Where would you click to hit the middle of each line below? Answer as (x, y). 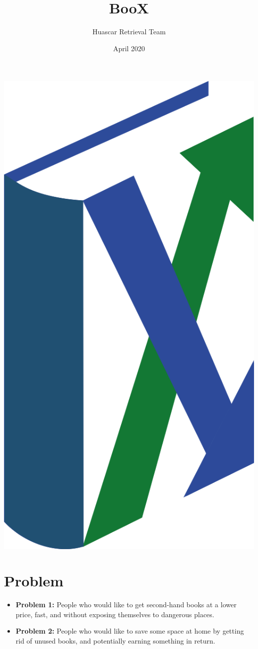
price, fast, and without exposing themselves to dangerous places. (115, 614)
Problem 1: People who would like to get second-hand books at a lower (126, 604)
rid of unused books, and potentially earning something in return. (115, 640)
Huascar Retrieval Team (129, 32)
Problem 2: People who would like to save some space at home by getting (130, 631)
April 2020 (129, 48)
